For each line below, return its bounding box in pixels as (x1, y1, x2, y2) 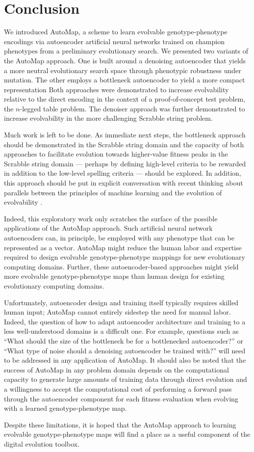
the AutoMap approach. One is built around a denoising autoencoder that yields (4, 55, 246, 65)
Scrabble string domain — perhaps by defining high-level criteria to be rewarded (4, 158, 246, 168)
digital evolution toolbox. (4, 438, 80, 449)
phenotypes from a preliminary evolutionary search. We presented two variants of (4, 46, 248, 56)
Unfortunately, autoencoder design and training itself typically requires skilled (4, 297, 239, 307)
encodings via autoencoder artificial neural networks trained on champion (4, 36, 225, 46)
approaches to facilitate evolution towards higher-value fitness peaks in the (4, 149, 228, 159)
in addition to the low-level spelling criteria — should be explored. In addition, (4, 168, 241, 178)
